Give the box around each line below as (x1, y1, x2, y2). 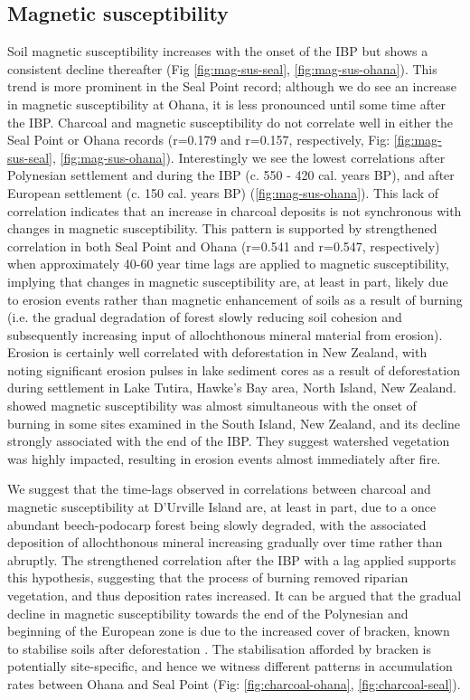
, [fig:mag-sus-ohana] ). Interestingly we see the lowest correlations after (52, 147, 446, 166)
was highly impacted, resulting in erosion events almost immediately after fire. (7, 449, 441, 468)
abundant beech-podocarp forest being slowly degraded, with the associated (7, 515, 427, 534)
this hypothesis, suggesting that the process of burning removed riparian (7, 568, 409, 587)
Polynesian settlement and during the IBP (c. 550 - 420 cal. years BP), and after (7, 166, 455, 184)
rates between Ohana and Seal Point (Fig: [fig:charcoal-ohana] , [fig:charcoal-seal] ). (7, 674, 461, 693)
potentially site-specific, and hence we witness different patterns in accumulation (7, 657, 453, 676)
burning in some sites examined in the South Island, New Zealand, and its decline (7, 413, 460, 432)
